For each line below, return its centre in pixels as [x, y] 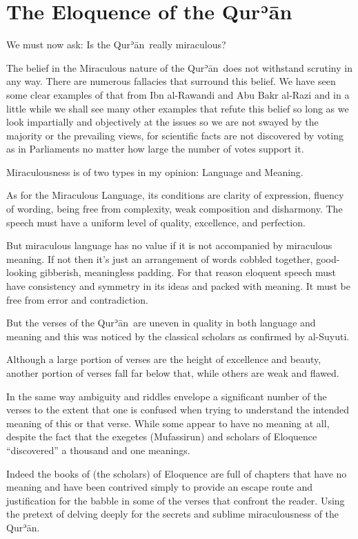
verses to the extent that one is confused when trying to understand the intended [178, 410]
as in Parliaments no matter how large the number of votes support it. [155, 149]
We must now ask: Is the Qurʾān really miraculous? [116, 45]
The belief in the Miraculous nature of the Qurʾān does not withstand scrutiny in [179, 67]
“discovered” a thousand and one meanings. [98, 450]
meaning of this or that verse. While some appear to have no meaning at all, [168, 423]
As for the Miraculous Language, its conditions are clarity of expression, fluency [175, 195]
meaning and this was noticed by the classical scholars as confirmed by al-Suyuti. [178, 336]
